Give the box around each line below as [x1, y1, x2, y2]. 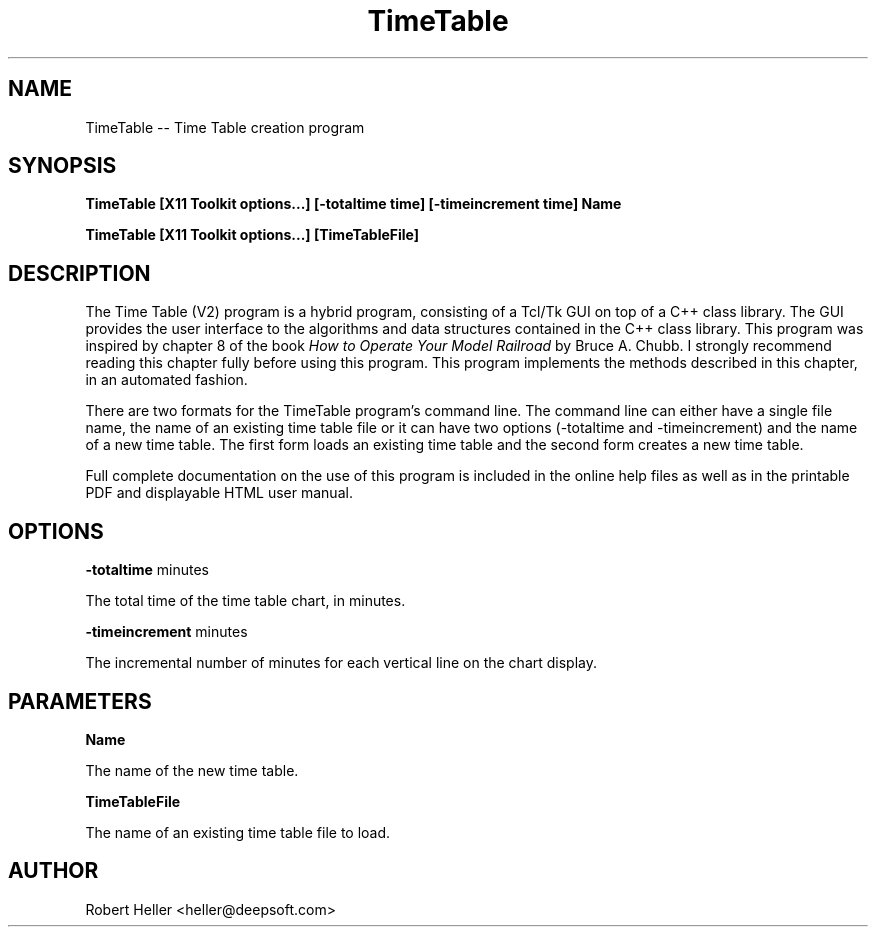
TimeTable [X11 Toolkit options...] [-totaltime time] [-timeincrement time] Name [85, 195, 622, 213]
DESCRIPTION [8, 260, 151, 286]
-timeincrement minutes [85, 623, 248, 641]
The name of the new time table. [85, 761, 299, 779]
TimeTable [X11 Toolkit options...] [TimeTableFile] [85, 226, 420, 244]
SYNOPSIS [8, 153, 117, 179]
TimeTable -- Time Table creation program [85, 118, 365, 136]
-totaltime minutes [85, 561, 210, 579]
